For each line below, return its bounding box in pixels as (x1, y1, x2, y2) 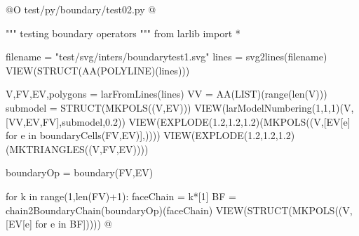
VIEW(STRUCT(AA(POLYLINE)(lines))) (6, 63, 190, 77)
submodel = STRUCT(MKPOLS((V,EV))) (6, 100, 191, 114)
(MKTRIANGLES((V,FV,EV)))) (6, 141, 149, 156)
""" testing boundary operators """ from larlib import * (6, 25, 241, 40)
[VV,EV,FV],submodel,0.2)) (6, 114, 126, 129)
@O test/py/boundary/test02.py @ (6, 2, 156, 16)
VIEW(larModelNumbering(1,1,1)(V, (194, 100, 354, 114)
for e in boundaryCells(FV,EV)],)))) (6, 128, 161, 143)
